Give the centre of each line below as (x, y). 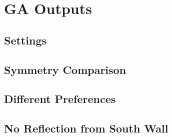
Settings (25, 40)
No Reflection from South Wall (86, 128)
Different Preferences (60, 99)
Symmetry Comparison (65, 69)
